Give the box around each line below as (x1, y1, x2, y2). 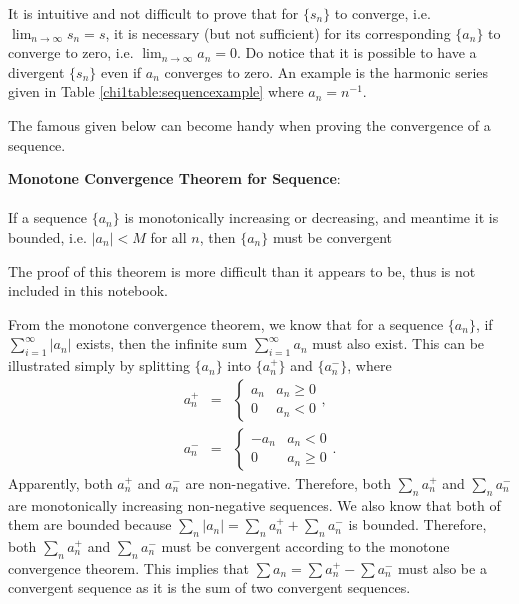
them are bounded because (8, 514, 172, 535)
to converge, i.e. (334, 3, 431, 23)
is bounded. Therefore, (348, 514, 487, 535)
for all (150, 226, 187, 247)
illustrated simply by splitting (8, 355, 190, 376)
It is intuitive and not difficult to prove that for (8, 3, 299, 23)
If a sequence (8, 207, 88, 228)
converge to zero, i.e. (8, 42, 134, 63)
